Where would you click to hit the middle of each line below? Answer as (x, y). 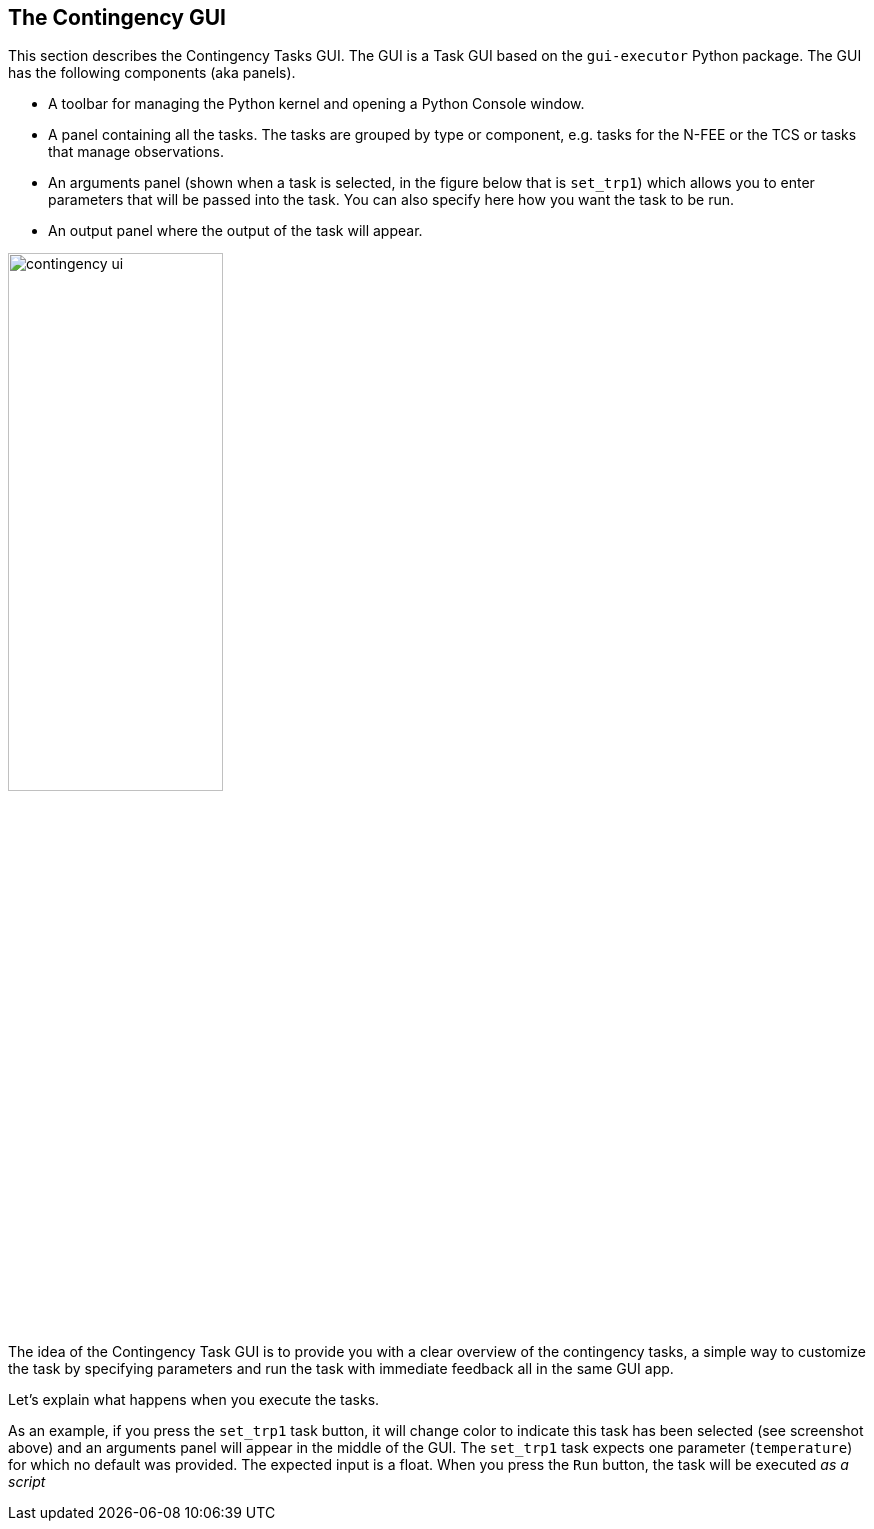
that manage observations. (136, 152)
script (27, 1482)
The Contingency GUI (117, 17)
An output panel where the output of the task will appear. (235, 231)
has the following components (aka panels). (152, 73)
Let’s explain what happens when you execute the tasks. (194, 1400)
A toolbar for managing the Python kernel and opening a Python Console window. (316, 104)
